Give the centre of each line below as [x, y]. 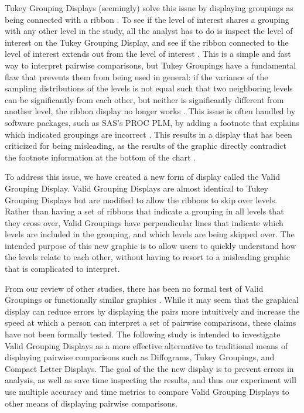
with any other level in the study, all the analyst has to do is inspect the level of [149, 31]
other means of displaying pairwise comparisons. [91, 403]
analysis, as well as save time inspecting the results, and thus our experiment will [151, 380]
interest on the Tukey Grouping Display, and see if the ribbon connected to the [147, 42]
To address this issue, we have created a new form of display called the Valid [142, 177]
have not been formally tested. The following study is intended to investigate [143, 334]
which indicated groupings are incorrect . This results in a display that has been [148, 134]
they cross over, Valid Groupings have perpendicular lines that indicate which [144, 222]
